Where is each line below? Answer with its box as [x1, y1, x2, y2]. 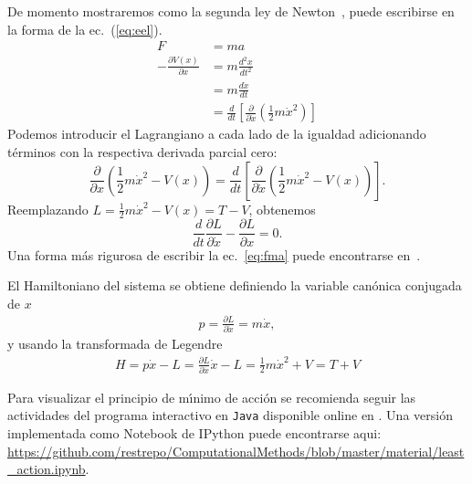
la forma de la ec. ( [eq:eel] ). [7, 19, 163, 38]
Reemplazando [7, 199, 89, 218]
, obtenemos [248, 199, 316, 218]
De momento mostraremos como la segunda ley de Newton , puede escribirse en [7, 2, 455, 20]
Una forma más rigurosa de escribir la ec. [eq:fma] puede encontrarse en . [7, 245, 421, 264]
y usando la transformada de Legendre [7, 334, 223, 353]
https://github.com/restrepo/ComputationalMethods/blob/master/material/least [7, 441, 465, 460]
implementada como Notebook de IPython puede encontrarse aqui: [7, 424, 382, 443]
